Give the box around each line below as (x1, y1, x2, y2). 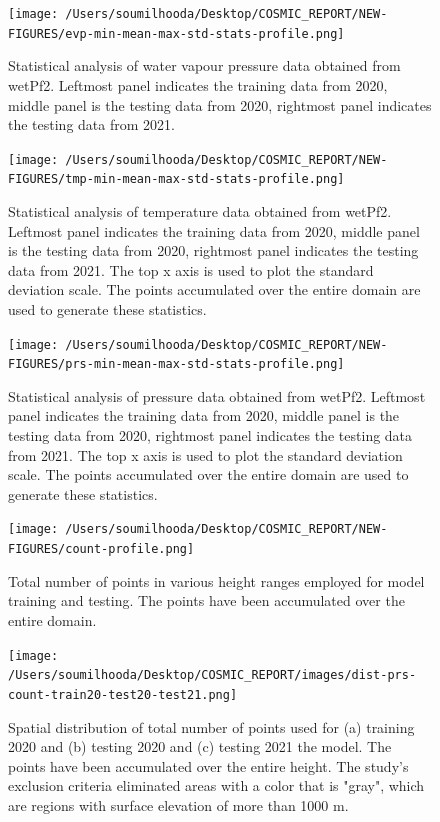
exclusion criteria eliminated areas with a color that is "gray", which (8, 775, 425, 796)
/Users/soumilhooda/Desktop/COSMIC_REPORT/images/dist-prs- (8, 668, 417, 683)
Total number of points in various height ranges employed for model (8, 570, 425, 591)
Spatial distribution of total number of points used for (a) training (8, 716, 415, 737)
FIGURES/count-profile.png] (8, 542, 195, 557)
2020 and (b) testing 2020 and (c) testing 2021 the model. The (8, 736, 392, 757)
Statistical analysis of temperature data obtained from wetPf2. (8, 201, 392, 221)
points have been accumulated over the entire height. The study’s (8, 755, 409, 776)
